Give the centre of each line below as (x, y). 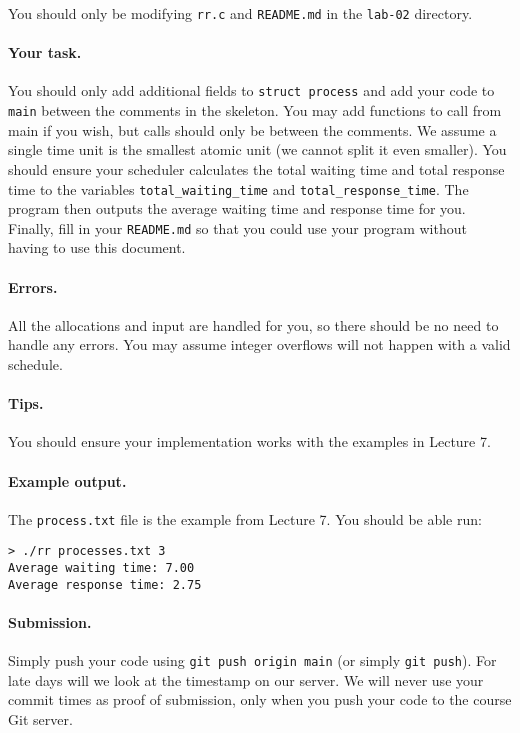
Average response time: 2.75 (105, 584)
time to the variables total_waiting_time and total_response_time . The (238, 188)
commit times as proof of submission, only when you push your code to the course (260, 699)
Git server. (40, 719)
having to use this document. (97, 247)
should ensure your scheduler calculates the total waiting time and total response (256, 168)
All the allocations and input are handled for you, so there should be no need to (253, 324)
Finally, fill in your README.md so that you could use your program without (237, 227)
